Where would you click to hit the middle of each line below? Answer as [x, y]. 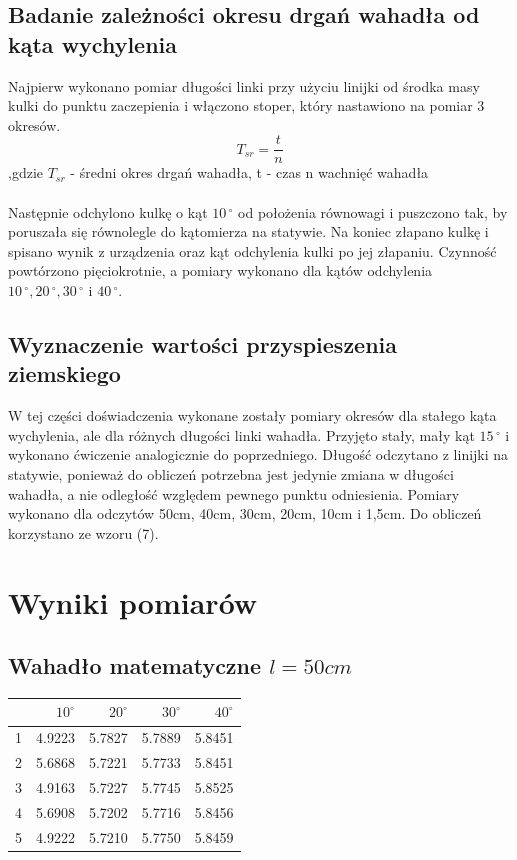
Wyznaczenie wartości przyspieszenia [203, 343]
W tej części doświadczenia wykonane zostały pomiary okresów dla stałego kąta [252, 415]
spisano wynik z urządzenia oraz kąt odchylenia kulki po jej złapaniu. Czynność [252, 250]
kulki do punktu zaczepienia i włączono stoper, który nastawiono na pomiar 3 [246, 105]
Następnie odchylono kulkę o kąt [108, 211]
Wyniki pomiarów [133, 601]
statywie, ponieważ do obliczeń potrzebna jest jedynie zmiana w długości [231, 473]
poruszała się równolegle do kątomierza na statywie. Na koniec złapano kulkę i [248, 231]
